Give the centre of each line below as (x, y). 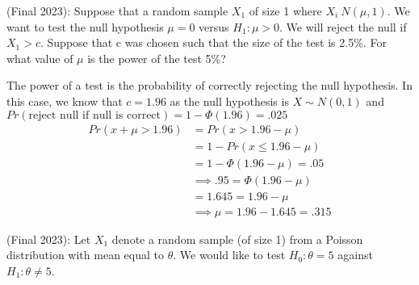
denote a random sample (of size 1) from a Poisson (237, 239)
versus (214, 26)
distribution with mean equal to (85, 255)
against (355, 255)
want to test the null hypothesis (85, 26)
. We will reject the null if (343, 26)
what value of (40, 58)
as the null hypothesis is (229, 101)
